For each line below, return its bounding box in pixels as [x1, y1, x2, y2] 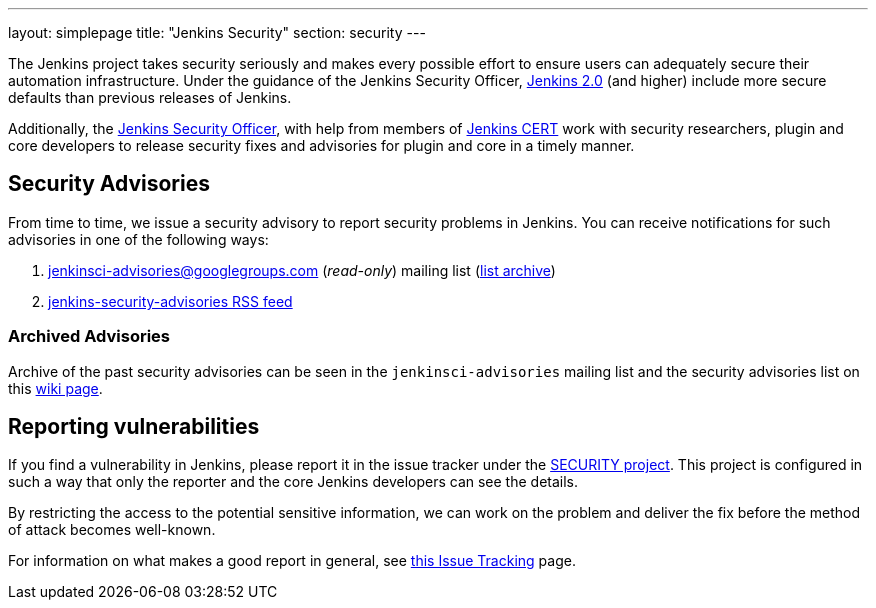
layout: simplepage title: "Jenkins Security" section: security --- [8, 24, 426, 41]
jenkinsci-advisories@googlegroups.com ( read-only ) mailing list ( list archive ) [48, 261, 556, 279]
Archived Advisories [8, 326, 170, 347]
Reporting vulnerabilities [8, 414, 260, 440]
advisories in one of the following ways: [8, 230, 269, 248]
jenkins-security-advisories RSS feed [48, 292, 293, 310]
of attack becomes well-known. [8, 521, 216, 539]
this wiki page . [8, 379, 103, 397]
